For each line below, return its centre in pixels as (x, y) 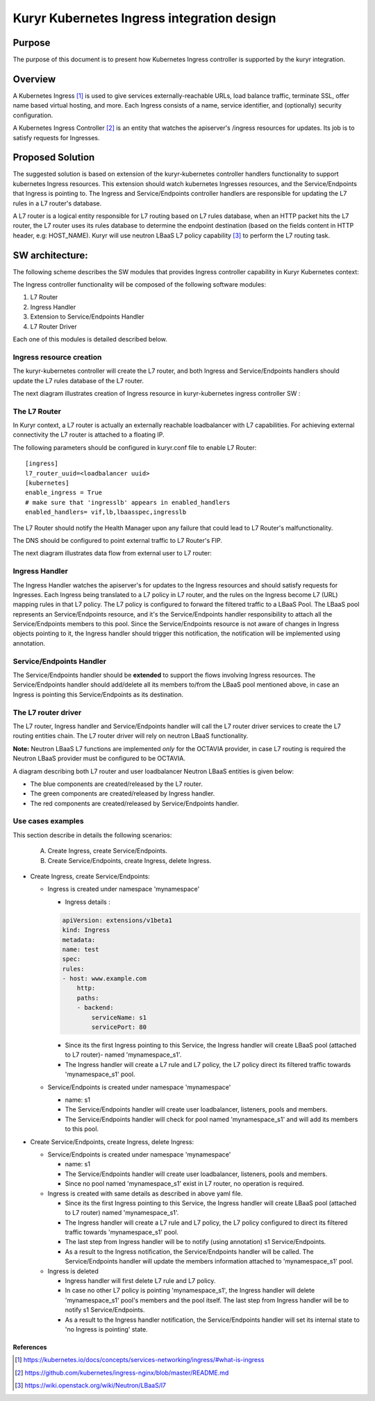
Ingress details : (87, 902)
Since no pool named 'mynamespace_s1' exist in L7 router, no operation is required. (184, 1184)
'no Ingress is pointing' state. (107, 1329)
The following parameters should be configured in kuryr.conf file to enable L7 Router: (135, 447)
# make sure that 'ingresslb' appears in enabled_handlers (128, 502)
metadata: (79, 940)
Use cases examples (48, 821)
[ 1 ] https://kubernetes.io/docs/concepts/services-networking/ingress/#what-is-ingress (140, 1360)
